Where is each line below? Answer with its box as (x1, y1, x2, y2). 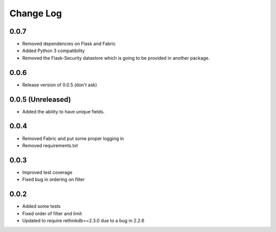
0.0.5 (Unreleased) (9, 95, 71, 104)
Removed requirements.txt (22, 142, 78, 148)
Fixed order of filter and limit (22, 210, 82, 217)
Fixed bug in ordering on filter (22, 176, 85, 182)
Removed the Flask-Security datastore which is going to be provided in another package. (22, 55, 210, 61)
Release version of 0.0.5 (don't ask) (22, 82, 97, 88)
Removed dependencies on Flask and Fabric (22, 41, 116, 47)
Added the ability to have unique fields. (22, 108, 105, 114)
